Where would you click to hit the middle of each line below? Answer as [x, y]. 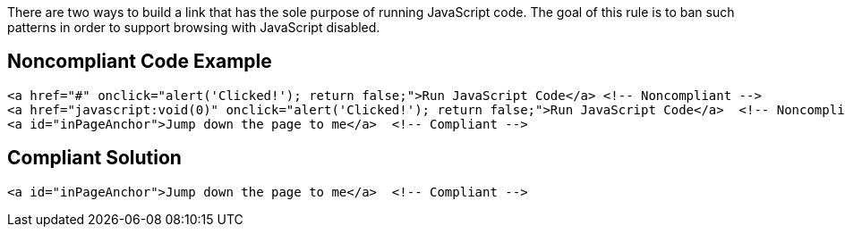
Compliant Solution [94, 158]
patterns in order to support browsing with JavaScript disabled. [194, 27]
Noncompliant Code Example [140, 62]
